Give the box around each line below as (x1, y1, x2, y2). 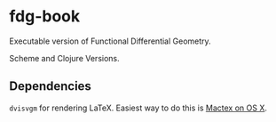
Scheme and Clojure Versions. (9, 53, 120, 63)
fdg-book (9, 6, 81, 27)
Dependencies (9, 78, 91, 94)
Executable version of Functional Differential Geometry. (9, 36, 211, 46)
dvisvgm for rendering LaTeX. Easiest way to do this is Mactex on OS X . (9, 102, 268, 113)
